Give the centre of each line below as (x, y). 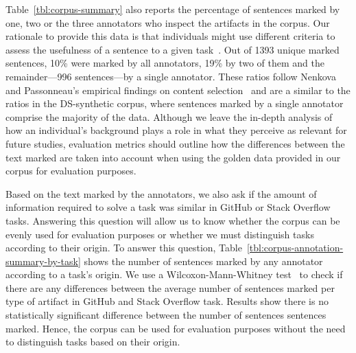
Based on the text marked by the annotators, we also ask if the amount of (161, 193)
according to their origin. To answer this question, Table (124, 248)
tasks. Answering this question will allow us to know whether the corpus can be (173, 220)
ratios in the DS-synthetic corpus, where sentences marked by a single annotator (175, 103)
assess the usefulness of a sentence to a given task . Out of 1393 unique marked (173, 49)
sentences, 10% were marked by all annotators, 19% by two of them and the (165, 63)
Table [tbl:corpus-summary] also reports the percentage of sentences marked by (173, 9)
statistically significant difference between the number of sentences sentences (166, 315)
